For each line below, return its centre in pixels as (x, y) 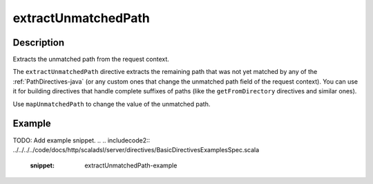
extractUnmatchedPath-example (131, 165)
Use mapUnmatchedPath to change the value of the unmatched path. (112, 104)
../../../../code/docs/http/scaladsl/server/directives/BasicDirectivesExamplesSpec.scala (136, 149)
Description (39, 43)
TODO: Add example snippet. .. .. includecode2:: (82, 140)
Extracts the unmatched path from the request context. (91, 59)
